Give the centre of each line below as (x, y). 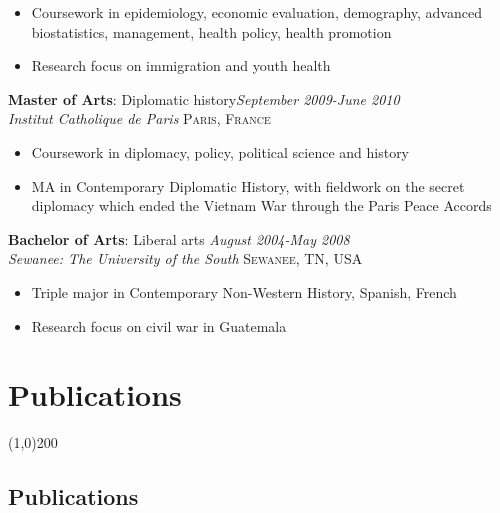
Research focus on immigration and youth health (181, 65)
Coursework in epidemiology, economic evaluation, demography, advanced (256, 12)
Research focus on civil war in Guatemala (159, 325)
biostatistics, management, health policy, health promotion (211, 31)
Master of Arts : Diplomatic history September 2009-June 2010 (204, 98)
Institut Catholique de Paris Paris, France (139, 118)
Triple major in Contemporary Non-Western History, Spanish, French (244, 291)
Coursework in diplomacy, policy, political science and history (220, 151)
